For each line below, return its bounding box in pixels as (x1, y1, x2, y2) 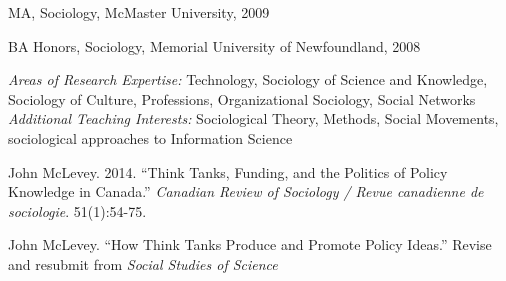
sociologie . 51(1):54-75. (8, 200, 147, 221)
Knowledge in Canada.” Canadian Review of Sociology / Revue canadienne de (8, 181, 484, 202)
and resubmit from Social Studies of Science (8, 253, 278, 274)
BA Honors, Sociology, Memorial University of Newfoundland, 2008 (8, 35, 421, 56)
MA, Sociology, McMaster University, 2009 (8, 2, 270, 22)
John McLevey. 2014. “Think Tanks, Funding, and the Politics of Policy (8, 161, 448, 182)
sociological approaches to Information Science (8, 127, 293, 148)
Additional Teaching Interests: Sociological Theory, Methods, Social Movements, (8, 108, 499, 129)
